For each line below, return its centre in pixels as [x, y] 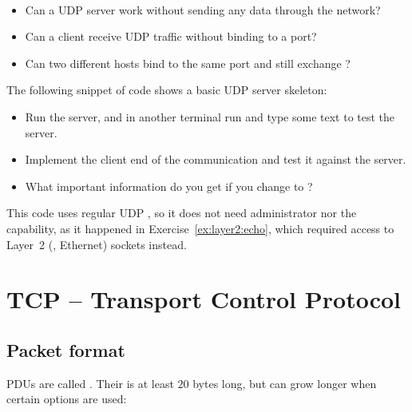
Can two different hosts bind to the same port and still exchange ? [188, 63]
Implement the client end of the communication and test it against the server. [216, 159]
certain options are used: [67, 399]
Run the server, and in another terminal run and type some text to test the [210, 116]
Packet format [66, 349]
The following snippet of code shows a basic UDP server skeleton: [167, 90]
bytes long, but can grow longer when [285, 383]
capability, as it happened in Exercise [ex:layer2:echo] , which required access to [200, 228]
